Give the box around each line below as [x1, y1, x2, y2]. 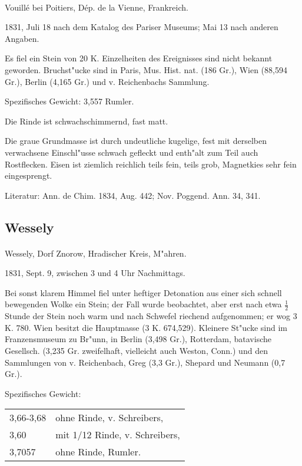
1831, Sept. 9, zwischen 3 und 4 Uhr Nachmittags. [5, 267, 185, 279]
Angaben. [5, 32, 39, 44]
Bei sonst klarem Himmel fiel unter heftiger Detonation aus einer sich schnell [5, 286, 282, 298]
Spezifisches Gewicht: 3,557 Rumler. [5, 95, 134, 107]
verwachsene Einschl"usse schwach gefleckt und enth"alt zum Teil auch [5, 146, 258, 158]
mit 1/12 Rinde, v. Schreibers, [55, 428, 180, 442]
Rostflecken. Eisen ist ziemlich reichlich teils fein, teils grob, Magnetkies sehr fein [5, 157, 297, 170]
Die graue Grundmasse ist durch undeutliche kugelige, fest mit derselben [5, 134, 267, 147]
